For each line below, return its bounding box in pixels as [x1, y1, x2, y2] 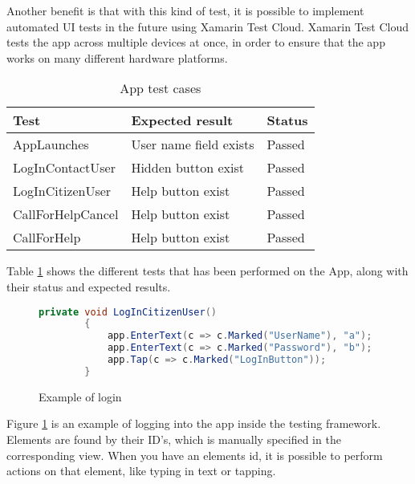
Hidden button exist [131, 158, 244, 177]
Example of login [39, 388, 122, 405]
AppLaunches [13, 135, 89, 154]
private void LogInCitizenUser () [39, 306, 217, 318]
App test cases [120, 79, 201, 98]
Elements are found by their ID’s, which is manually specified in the [6, 431, 341, 447]
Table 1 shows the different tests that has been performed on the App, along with [6, 262, 409, 279]
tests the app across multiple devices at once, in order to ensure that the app [6, 34, 385, 51]
